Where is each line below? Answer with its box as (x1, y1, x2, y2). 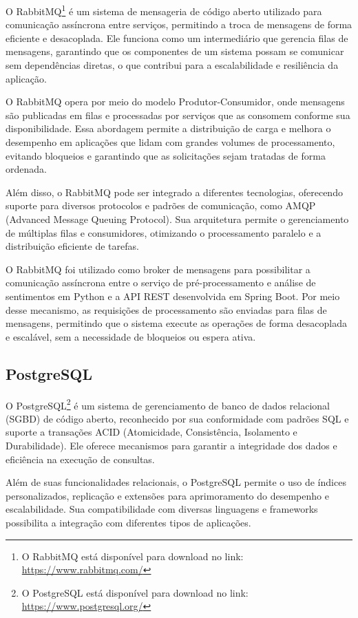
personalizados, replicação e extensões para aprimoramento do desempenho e (6, 488, 329, 502)
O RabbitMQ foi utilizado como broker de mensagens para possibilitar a (6, 262, 310, 276)
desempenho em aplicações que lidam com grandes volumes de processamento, (6, 135, 335, 149)
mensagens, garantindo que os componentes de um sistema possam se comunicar (6, 44, 344, 58)
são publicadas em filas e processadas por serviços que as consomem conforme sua (6, 107, 350, 122)
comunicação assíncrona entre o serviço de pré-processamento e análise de (6, 275, 316, 290)
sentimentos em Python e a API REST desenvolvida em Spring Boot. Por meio (6, 288, 340, 303)
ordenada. (6, 162, 47, 176)
